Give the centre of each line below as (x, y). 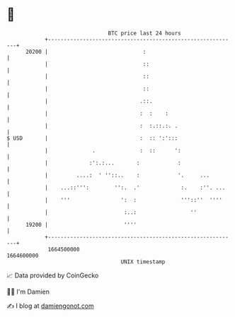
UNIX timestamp (143, 262)
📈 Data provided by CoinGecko (53, 275)
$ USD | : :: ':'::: (92, 138)
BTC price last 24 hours (144, 33)
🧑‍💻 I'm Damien (28, 292)
